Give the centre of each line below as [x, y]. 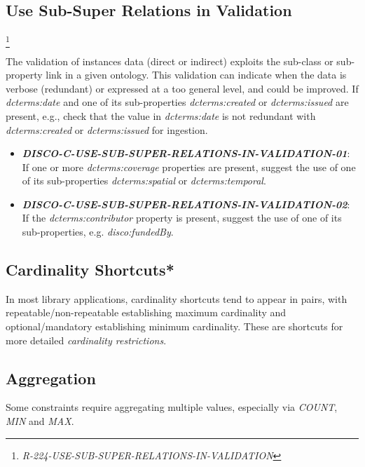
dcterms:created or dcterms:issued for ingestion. [107, 129]
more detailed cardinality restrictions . [86, 340]
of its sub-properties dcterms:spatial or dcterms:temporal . [144, 181]
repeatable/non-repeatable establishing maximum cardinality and [146, 312]
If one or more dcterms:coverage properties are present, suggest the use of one [189, 167]
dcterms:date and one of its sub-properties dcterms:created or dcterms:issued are [177, 102]
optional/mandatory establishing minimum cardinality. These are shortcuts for [174, 326]
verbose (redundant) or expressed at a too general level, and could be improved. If [182, 88]
